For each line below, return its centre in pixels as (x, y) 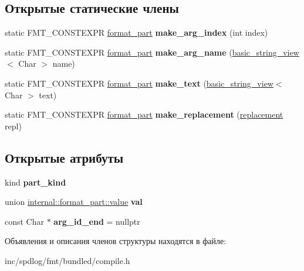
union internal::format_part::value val (74, 202)
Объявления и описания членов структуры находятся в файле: (116, 241)
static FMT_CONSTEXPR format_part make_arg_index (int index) (136, 32)
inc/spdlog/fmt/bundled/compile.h (67, 260)
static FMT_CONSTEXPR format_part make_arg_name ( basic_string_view (152, 52)
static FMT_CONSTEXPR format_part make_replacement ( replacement (144, 114)
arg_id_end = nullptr (97, 221)
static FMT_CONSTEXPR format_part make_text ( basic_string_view (139, 83)
